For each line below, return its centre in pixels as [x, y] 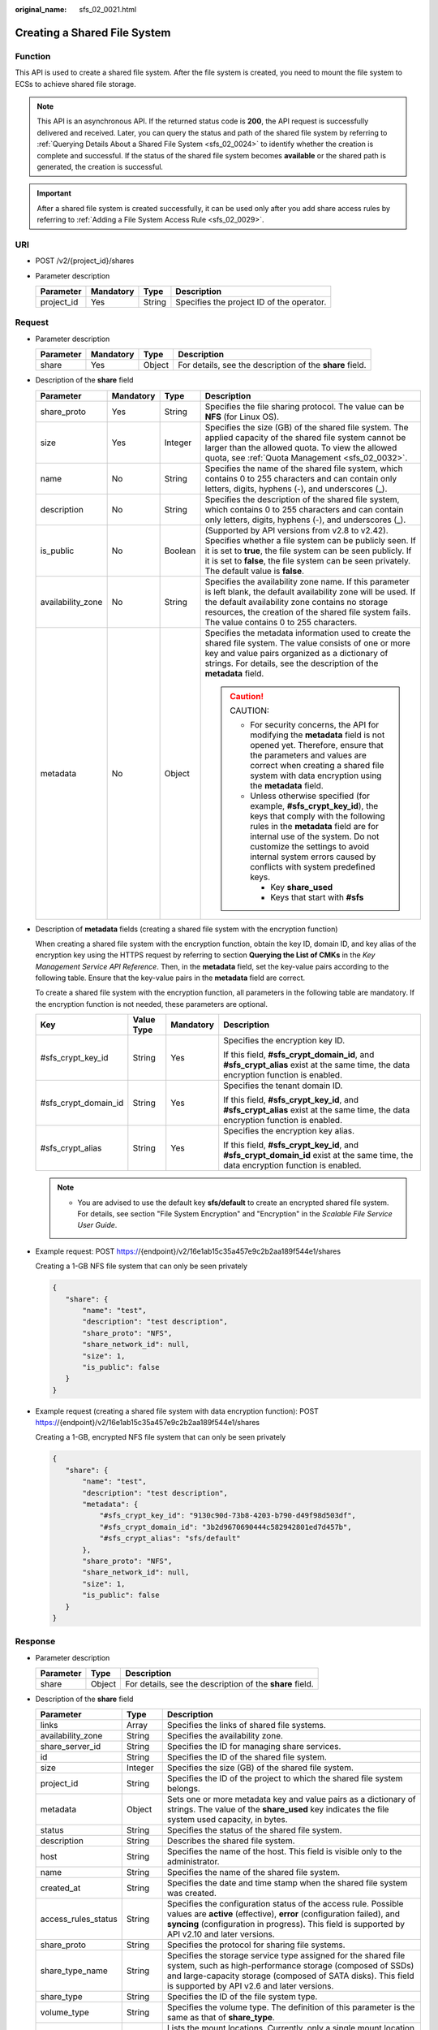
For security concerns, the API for [315, 724]
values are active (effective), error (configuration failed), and [283, 1914]
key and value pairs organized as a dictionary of [296, 653]
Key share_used [302, 887]
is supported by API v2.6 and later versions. [250, 1986]
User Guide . [97, 1225]
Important [54, 193]
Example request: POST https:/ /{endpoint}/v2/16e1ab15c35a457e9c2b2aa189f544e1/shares [188, 1251]
